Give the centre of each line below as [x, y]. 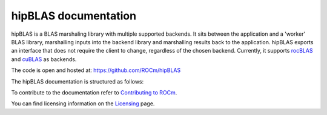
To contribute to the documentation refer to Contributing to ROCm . [94, 92]
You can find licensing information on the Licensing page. [83, 103]
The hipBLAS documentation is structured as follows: [78, 81]
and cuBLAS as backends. [44, 59]
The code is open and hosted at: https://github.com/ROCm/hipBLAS [96, 70]
